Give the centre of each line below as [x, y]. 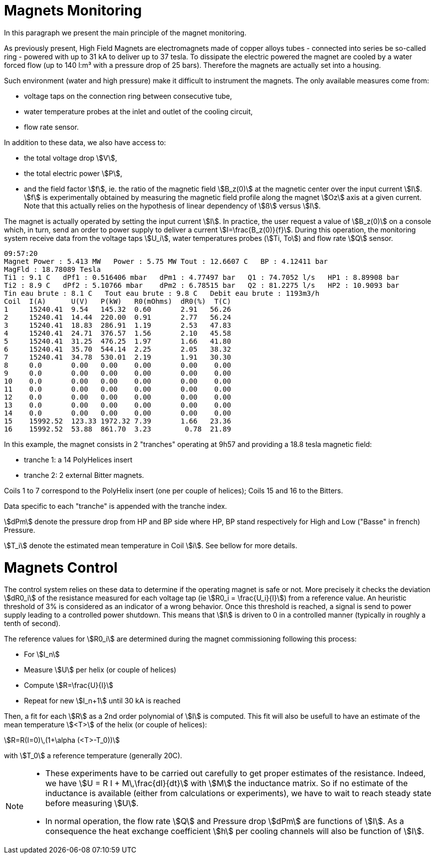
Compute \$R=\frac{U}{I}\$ [69, 685]
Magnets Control [61, 567]
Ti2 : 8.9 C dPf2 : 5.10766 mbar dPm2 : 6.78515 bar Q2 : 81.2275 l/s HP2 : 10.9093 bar [202, 285]
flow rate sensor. [51, 127]
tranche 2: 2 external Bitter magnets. [84, 475]
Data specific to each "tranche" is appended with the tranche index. [115, 506]
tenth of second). [32, 624]
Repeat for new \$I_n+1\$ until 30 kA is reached [102, 701]
